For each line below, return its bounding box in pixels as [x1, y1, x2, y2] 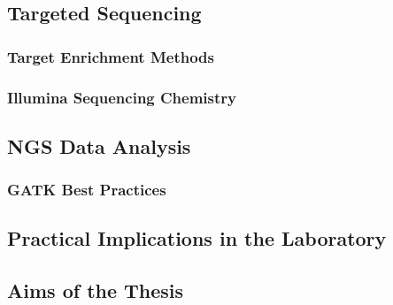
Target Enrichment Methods [7, 45, 214, 67]
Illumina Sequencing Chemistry [7, 86, 237, 108]
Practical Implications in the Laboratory [7, 225, 387, 252]
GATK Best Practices [7, 179, 166, 201]
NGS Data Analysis [7, 132, 191, 159]
